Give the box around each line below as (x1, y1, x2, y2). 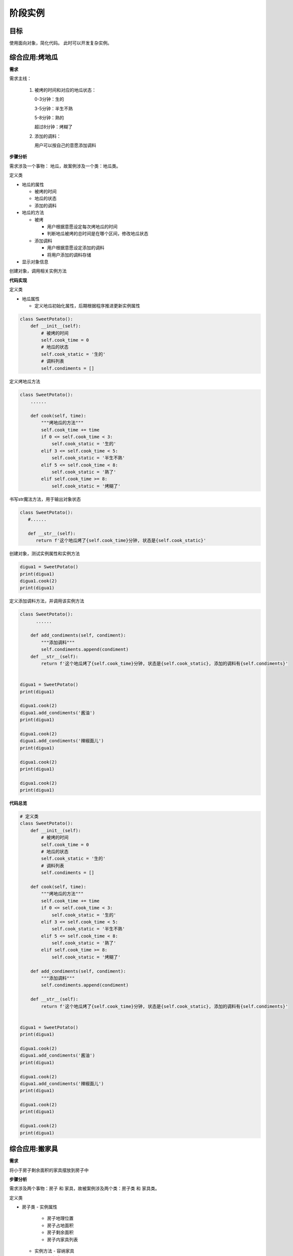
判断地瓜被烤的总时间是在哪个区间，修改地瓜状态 (47, 231, 148, 237)
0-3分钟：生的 (34, 96, 64, 102)
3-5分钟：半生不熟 (34, 106, 73, 112)
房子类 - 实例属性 (22, 1204, 58, 1210)
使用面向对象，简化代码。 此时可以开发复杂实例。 (9, 40, 112, 46)
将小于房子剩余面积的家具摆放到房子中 (9, 1167, 89, 1173)
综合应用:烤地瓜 (9, 53, 58, 61)
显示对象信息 (22, 259, 49, 265)
